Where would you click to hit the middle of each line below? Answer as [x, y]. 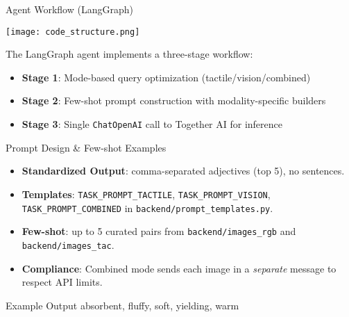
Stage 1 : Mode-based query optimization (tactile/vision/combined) [166, 77]
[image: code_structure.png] [73, 32]
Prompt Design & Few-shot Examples [86, 147]
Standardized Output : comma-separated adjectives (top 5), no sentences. [183, 171]
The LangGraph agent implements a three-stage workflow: [129, 54]
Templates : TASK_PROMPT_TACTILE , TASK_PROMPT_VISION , [146, 194]
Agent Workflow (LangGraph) [69, 9]
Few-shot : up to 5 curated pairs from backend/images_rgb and [159, 231]
